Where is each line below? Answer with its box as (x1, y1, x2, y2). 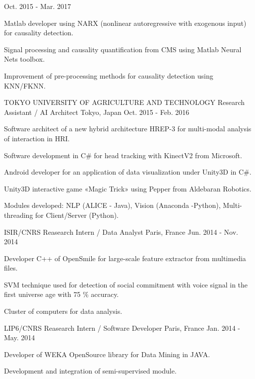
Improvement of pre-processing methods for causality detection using (4, 70, 213, 81)
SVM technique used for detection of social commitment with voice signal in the (4, 279, 248, 289)
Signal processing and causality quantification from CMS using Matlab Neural (4, 44, 242, 54)
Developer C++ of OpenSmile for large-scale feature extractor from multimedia (4, 253, 246, 263)
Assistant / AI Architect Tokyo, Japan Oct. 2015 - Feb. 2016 (4, 106, 190, 117)
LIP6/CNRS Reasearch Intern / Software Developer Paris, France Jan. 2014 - (4, 322, 241, 333)
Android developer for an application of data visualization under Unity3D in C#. (4, 167, 252, 177)
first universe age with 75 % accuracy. (4, 289, 119, 299)
